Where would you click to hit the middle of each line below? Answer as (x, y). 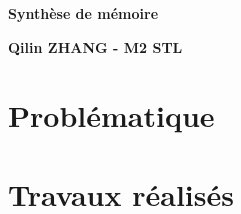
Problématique (111, 115)
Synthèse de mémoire (83, 13)
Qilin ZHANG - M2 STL (95, 46)
